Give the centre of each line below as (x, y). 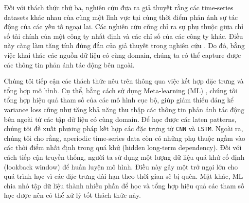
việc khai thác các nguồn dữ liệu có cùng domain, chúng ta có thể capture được (123, 55)
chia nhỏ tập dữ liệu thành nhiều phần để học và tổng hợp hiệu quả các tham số (124, 185)
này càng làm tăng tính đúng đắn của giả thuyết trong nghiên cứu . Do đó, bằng (124, 45)
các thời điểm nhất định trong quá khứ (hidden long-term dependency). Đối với (123, 147)
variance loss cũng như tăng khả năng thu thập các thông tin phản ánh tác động (124, 109)
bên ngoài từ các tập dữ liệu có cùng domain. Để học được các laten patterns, (120, 119)
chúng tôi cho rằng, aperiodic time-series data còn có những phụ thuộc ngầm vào (125, 138)
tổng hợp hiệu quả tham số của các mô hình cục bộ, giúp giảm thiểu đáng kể (119, 100)
